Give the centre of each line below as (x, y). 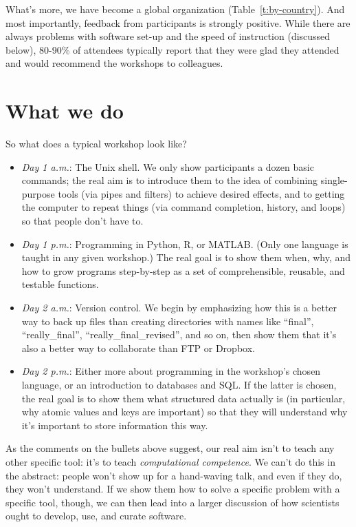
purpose (38, 193)
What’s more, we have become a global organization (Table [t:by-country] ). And (175, 9)
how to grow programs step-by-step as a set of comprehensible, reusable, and (183, 270)
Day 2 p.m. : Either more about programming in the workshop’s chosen (171, 371)
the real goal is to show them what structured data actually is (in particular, (183, 398)
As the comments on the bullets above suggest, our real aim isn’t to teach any (170, 448)
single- (334, 180)
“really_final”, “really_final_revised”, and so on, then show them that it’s (179, 334)
